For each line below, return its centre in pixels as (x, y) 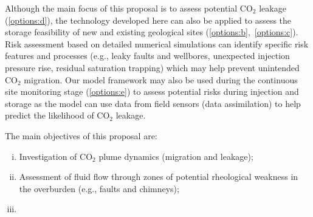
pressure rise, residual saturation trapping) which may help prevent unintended (152, 67)
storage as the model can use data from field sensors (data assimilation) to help (153, 103)
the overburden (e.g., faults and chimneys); (99, 188)
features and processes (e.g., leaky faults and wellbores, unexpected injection (147, 56)
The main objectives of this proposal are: (81, 135)
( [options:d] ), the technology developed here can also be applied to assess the (148, 20)
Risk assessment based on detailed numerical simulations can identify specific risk (157, 43)
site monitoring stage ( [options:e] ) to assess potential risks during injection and (152, 91)
